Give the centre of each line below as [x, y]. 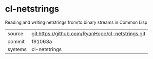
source [15, 33]
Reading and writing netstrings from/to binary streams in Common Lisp [76, 22]
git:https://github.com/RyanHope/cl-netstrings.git [88, 33]
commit [16, 41]
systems [17, 49]
